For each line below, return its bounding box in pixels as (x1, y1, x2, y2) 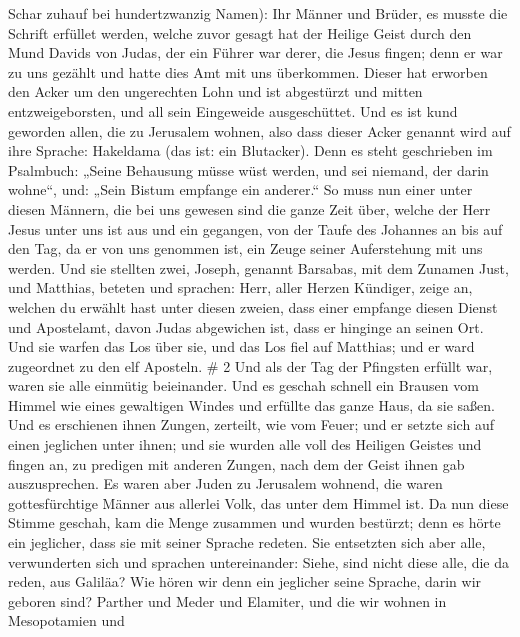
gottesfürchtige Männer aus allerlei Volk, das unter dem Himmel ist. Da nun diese (8, 492, 509, 513)
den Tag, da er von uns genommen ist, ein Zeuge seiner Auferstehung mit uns (8, 238, 483, 259)
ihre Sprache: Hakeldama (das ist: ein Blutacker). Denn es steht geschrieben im (8, 140, 493, 161)
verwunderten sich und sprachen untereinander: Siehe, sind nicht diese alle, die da (8, 551, 510, 572)
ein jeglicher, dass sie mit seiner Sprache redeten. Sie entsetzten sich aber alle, (8, 532, 486, 553)
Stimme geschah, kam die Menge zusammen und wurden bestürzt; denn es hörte (8, 512, 501, 533)
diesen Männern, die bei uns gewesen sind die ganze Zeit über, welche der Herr (8, 198, 491, 219)
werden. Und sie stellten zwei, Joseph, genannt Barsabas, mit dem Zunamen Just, (8, 257, 509, 278)
